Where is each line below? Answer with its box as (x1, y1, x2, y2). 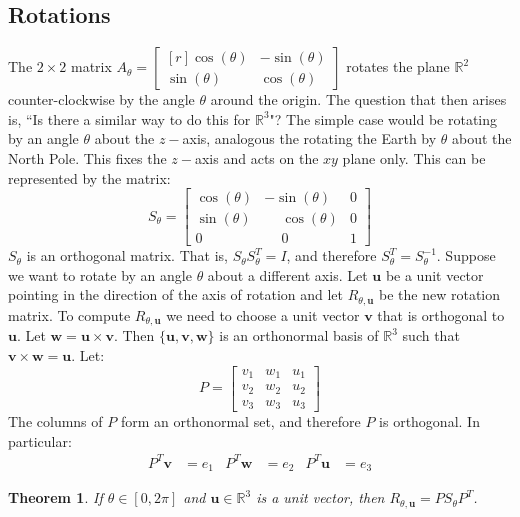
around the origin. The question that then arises (210, 89, 507, 110)
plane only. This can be (342, 147, 486, 168)
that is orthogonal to (377, 304, 505, 325)
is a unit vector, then (256, 487, 385, 508)
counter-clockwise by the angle (8, 89, 195, 110)
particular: (8, 430, 72, 451)
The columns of (8, 411, 103, 432)
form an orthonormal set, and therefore (120, 411, 361, 432)
